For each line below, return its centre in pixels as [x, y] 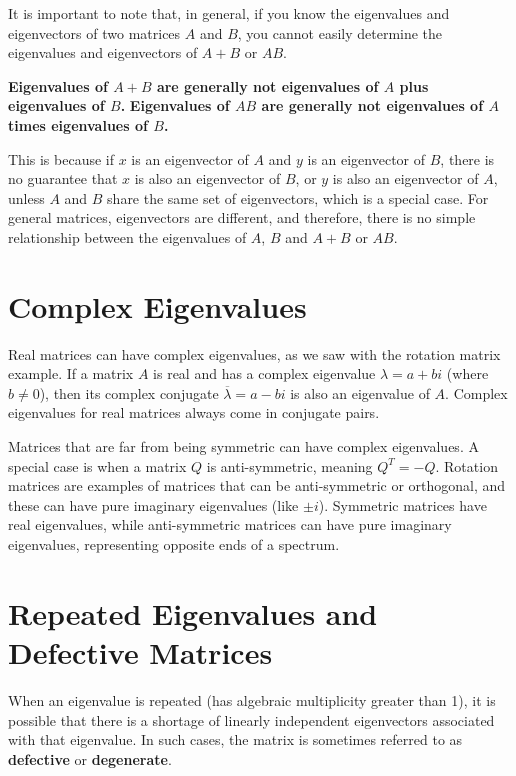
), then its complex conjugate [129, 392]
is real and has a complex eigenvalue [264, 373]
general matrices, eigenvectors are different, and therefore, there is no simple [242, 217]
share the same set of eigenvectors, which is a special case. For [298, 197]
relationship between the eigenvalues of [127, 236]
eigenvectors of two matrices [94, 32]
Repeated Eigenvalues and [193, 612]
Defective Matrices [140, 651]
